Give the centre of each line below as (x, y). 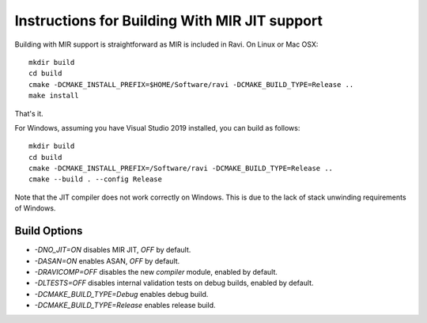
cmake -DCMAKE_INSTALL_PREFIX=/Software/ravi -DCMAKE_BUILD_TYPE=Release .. (181, 169)
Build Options (49, 231)
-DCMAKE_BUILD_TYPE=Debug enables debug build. (121, 294)
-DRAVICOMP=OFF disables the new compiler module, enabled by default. (156, 272)
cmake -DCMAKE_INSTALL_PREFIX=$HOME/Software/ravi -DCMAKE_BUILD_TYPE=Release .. (191, 84)
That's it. (29, 113)
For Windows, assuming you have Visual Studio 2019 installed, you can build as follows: (157, 127)
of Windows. (35, 208)
